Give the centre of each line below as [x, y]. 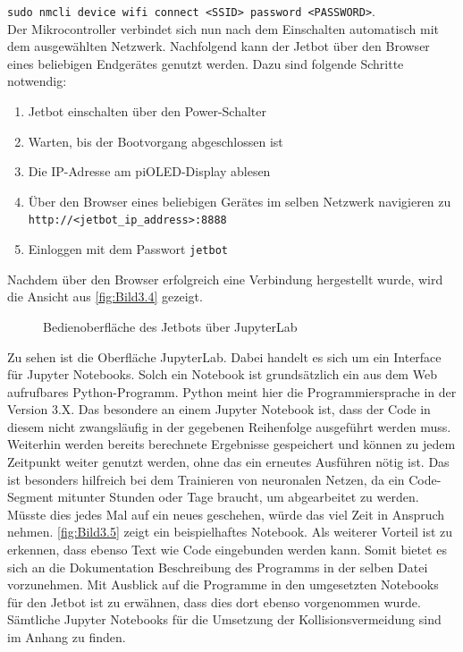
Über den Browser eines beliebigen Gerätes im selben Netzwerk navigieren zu [240, 201]
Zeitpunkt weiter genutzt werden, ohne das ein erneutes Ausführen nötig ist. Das [228, 462]
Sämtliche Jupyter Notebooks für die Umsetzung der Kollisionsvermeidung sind [224, 619]
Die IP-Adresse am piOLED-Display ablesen [149, 171]
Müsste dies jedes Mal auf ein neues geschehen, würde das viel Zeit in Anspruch [226, 514]
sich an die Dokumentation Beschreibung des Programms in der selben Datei [218, 567]
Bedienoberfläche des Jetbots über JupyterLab [170, 326]
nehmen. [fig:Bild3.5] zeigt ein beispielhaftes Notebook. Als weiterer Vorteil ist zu [230, 532]
